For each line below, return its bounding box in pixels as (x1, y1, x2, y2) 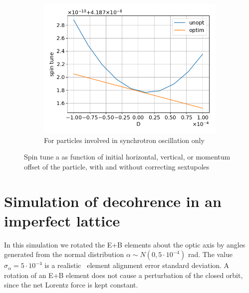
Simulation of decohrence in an (4, 190, 222, 211)
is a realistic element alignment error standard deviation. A (44, 260, 230, 270)
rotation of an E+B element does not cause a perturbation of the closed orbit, (4, 269, 243, 280)
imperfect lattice (4, 210, 120, 230)
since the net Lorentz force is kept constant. (4, 279, 138, 290)
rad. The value (188, 249, 233, 259)
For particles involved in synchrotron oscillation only (44, 134, 205, 145)
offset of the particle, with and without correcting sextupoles (24, 161, 210, 171)
